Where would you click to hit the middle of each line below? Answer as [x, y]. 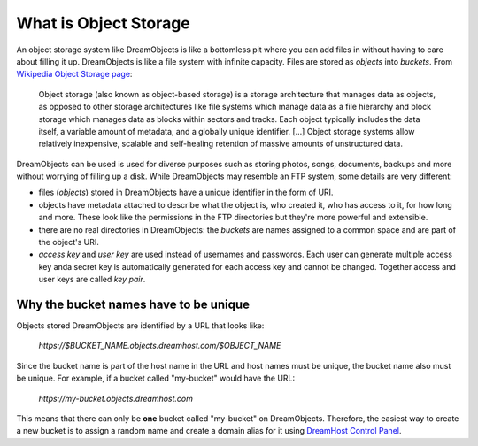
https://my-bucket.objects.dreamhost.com [116, 398]
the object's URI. [69, 242]
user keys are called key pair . [92, 280]
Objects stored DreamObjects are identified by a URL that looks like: [140, 326]
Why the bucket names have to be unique [133, 304]
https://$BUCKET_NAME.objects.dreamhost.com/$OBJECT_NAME [160, 346]
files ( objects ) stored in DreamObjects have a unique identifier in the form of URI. [186, 192]
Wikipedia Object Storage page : [74, 74]
